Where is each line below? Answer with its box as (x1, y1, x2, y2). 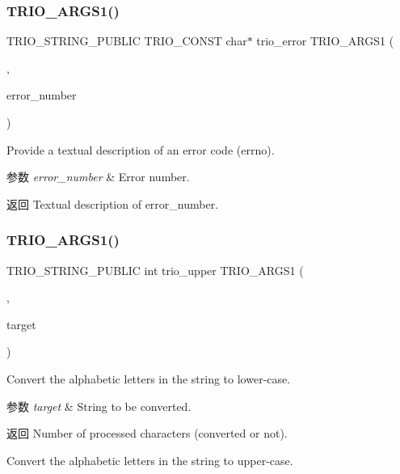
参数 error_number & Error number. (6, 168, 190, 185)
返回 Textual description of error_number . (6, 195, 219, 212)
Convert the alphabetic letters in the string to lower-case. (6, 370, 291, 387)
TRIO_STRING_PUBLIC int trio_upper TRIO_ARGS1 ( (6, 261, 304, 278)
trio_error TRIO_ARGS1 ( (256, 32, 394, 49)
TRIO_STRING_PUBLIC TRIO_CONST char (6, 32, 247, 49)
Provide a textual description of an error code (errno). (6, 141, 275, 158)
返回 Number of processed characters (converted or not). (6, 425, 288, 442)
